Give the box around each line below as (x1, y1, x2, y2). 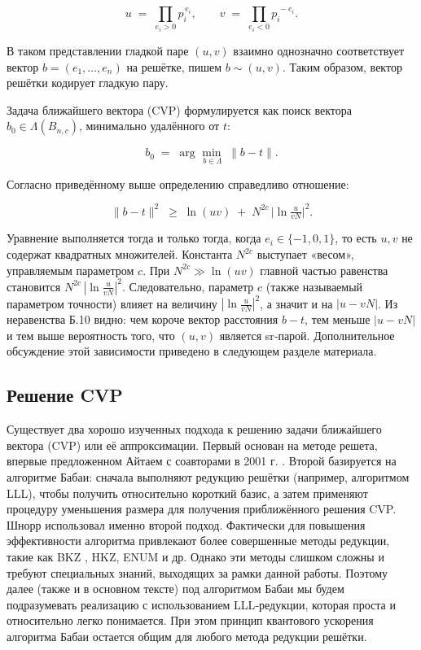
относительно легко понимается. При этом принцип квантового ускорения (7, 612, 374, 629)
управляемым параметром (7, 261, 134, 278)
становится (7, 277, 61, 294)
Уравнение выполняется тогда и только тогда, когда (7, 229, 261, 246)
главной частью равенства (260, 261, 388, 278)
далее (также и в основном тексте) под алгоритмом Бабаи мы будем (7, 580, 344, 597)
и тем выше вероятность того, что (7, 326, 175, 343)
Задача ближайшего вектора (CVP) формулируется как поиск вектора (7, 101, 352, 118)
